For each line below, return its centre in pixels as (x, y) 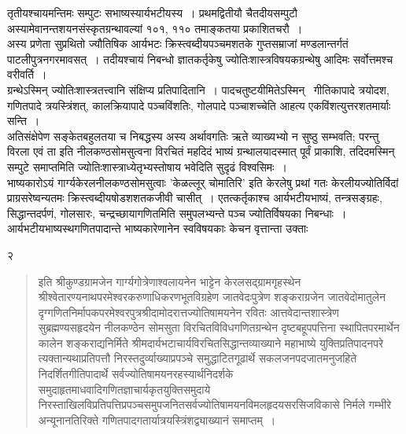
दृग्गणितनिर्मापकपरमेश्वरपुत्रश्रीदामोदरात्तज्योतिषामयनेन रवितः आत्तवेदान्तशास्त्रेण (188, 312)
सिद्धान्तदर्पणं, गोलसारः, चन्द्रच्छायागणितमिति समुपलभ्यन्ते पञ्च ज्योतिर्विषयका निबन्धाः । (177, 213)
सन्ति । (24, 121)
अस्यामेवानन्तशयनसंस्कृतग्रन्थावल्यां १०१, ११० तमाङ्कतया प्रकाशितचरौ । (155, 28)
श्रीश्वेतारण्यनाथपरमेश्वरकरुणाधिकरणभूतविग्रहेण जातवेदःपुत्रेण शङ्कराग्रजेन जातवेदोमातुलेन (212, 297)
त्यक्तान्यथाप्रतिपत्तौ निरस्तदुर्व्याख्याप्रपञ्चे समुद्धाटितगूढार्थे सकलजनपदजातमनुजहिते (197, 358)
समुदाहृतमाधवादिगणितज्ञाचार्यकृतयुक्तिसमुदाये (124, 389)
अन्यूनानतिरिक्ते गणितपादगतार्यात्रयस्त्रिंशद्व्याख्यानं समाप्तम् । (157, 419)
